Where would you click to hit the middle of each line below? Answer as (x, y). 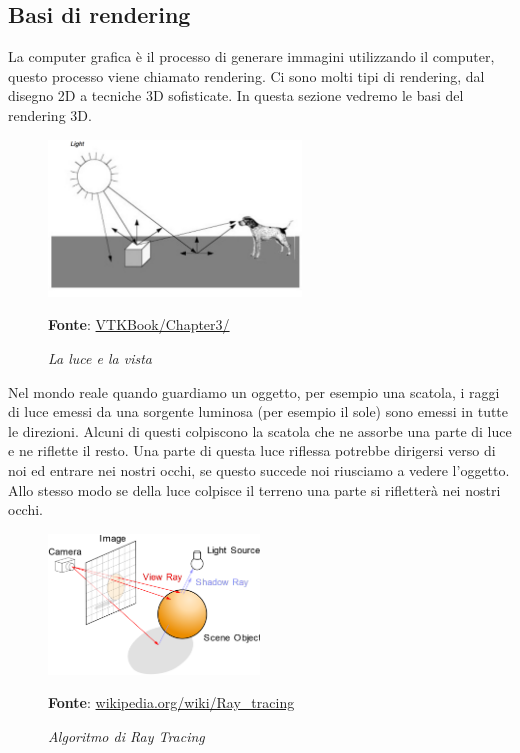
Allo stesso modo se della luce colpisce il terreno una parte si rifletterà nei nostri (254, 489)
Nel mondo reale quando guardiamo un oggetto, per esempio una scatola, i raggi (254, 391)
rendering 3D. (50, 114)
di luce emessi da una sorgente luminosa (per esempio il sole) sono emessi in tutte (258, 411)
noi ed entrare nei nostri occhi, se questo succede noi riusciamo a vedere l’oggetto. (259, 469)
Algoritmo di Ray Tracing (126, 735)
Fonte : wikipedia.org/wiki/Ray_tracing (171, 702)
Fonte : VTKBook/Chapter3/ (139, 324)
